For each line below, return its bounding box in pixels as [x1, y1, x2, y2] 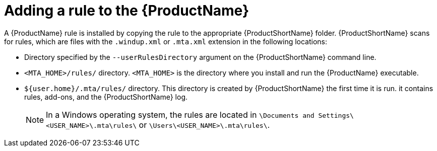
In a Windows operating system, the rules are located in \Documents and [46, 109, 315, 120]
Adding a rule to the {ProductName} [4, 2, 249, 19]
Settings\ [318, 111, 354, 119]
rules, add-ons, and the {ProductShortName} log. [24, 92, 188, 101]
